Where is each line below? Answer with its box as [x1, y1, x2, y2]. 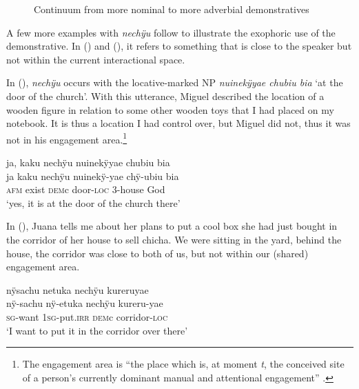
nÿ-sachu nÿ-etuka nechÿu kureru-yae [6, 296, 163, 310]
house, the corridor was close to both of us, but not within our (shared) [6, 246, 309, 260]
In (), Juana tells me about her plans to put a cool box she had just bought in [6, 219, 338, 233]
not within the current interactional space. [6, 52, 185, 66]
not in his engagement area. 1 [6, 130, 127, 146]
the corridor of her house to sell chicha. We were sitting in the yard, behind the [6, 232, 342, 246]
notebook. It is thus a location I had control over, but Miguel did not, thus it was [6, 116, 351, 130]
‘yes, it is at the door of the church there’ [6, 195, 181, 210]
